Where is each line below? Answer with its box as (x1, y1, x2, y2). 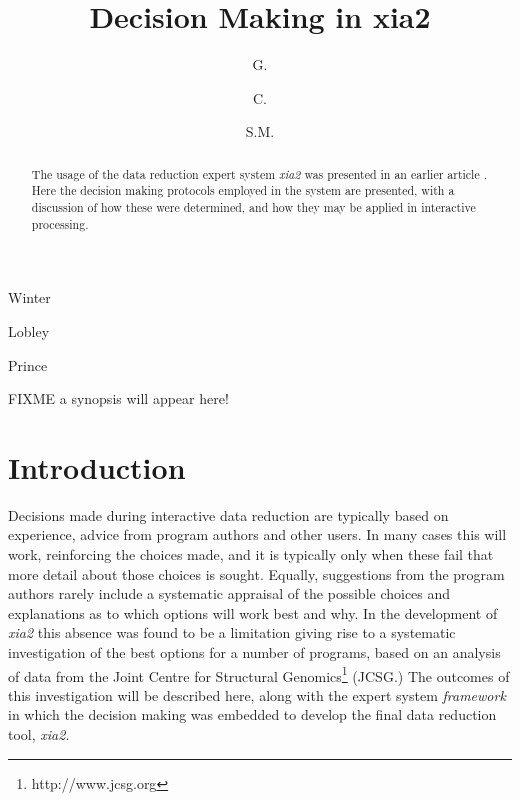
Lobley (8, 320, 50, 341)
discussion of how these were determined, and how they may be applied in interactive (31, 199, 476, 216)
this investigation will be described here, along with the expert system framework (8, 684, 506, 705)
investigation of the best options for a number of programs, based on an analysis (8, 641, 501, 662)
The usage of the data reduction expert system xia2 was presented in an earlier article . (31, 165, 487, 182)
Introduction (8, 446, 186, 487)
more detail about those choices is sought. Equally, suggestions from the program (8, 563, 505, 584)
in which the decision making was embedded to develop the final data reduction (8, 704, 497, 725)
